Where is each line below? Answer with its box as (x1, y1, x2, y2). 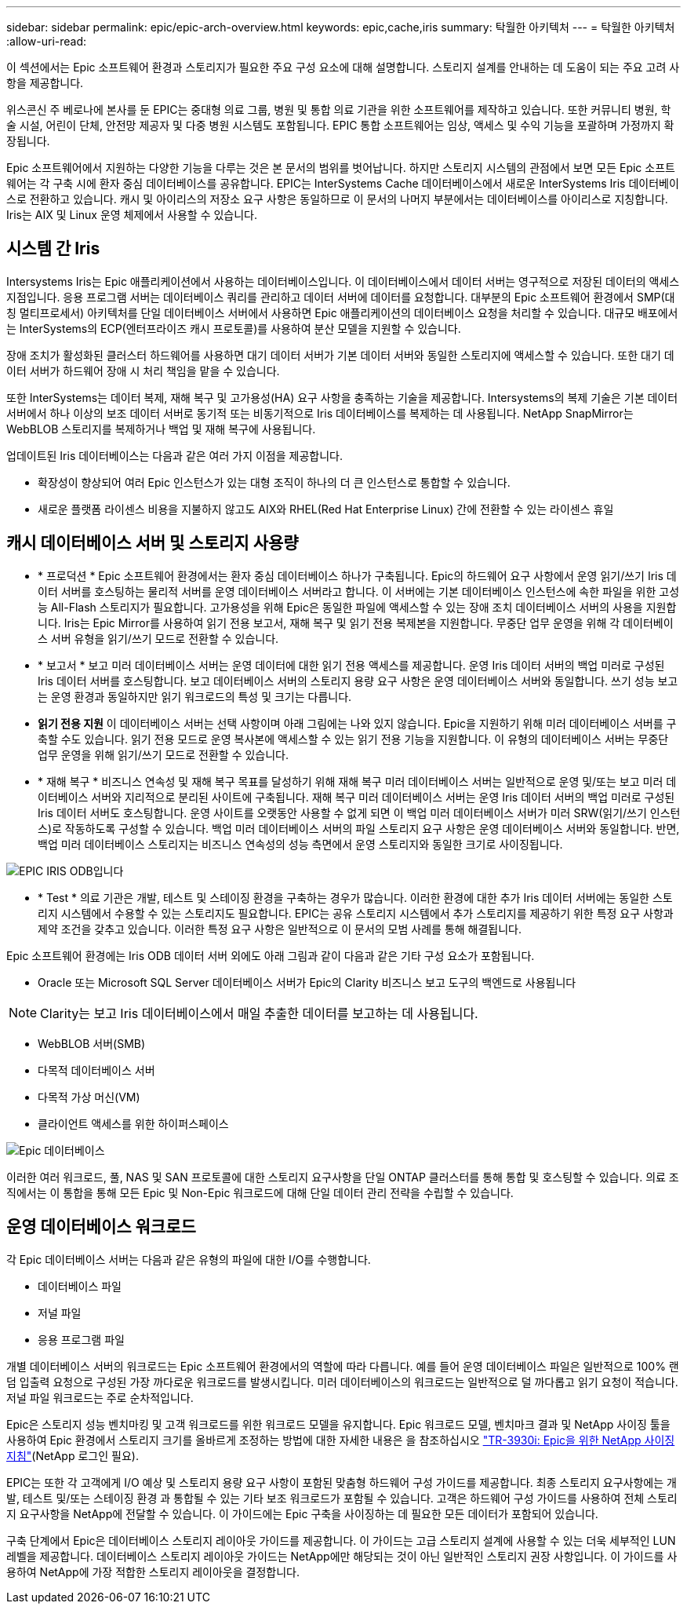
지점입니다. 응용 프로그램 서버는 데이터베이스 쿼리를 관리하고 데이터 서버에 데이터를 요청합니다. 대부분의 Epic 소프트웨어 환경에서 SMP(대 (6, 290, 675, 304)
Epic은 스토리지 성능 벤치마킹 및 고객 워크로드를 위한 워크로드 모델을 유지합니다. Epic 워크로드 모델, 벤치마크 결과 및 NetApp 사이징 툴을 (6, 1417, 671, 1431)
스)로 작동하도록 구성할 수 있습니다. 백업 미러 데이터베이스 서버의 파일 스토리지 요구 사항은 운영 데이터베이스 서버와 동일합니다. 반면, (38, 821, 680, 835)
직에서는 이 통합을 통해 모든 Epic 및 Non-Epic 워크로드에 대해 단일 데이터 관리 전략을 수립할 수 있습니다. (6, 1185, 514, 1199)
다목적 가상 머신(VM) (38, 1090, 140, 1104)
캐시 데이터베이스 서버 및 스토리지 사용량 (6, 533, 299, 553)
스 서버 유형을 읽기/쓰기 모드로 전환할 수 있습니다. (38, 631, 279, 645)
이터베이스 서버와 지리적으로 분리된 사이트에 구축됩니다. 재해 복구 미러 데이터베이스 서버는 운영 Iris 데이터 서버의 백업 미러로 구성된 (38, 790, 675, 804)
